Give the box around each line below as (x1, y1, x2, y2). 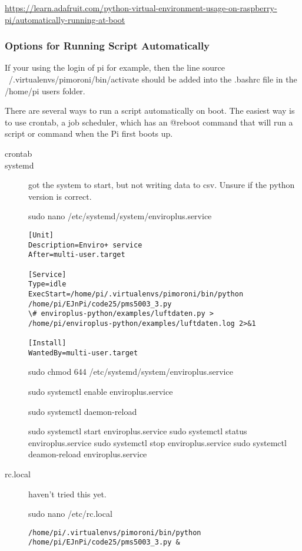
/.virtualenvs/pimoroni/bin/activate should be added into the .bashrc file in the (8, 73, 297, 85)
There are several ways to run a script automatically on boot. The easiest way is (5, 104, 295, 117)
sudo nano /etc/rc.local (28, 507, 112, 520)
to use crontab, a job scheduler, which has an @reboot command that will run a (5, 116, 293, 128)
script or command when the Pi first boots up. (5, 127, 173, 140)
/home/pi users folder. (5, 84, 85, 97)
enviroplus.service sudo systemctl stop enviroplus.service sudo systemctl (28, 436, 287, 448)
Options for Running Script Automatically (5, 38, 210, 53)
